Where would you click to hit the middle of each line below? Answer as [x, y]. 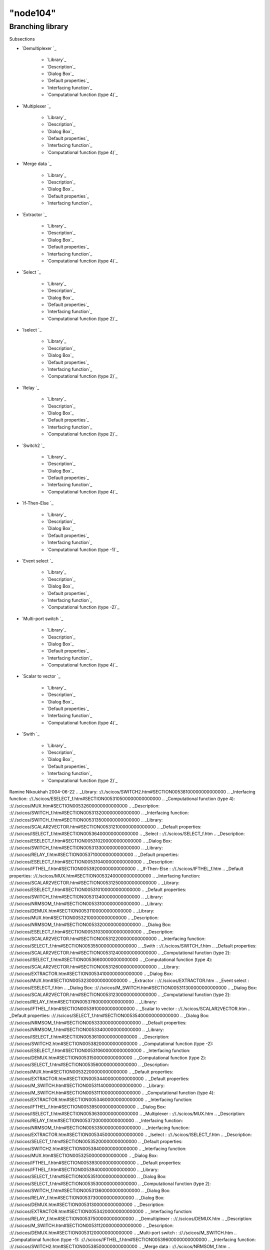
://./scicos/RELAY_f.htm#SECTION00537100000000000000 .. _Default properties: [94, 854]
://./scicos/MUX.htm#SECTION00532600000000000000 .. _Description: [84, 805]
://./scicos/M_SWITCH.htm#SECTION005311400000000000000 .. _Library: [87, 1085]
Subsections [22, 39]
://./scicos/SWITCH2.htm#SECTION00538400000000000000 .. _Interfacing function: [98, 1148]
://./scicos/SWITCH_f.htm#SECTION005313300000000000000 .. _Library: [86, 848]
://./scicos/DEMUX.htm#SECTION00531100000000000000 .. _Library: [82, 910]
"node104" [32, 13]
